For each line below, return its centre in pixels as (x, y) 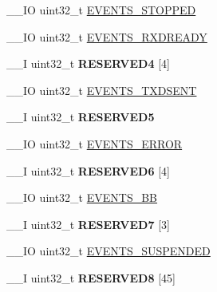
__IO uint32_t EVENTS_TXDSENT (102, 90)
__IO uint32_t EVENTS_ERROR (95, 143)
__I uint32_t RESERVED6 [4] (88, 170)
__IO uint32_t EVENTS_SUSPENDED (108, 251)
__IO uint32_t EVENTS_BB (82, 197)
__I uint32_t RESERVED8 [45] (91, 277)
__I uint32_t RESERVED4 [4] (88, 63)
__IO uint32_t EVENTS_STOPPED (101, 10)
